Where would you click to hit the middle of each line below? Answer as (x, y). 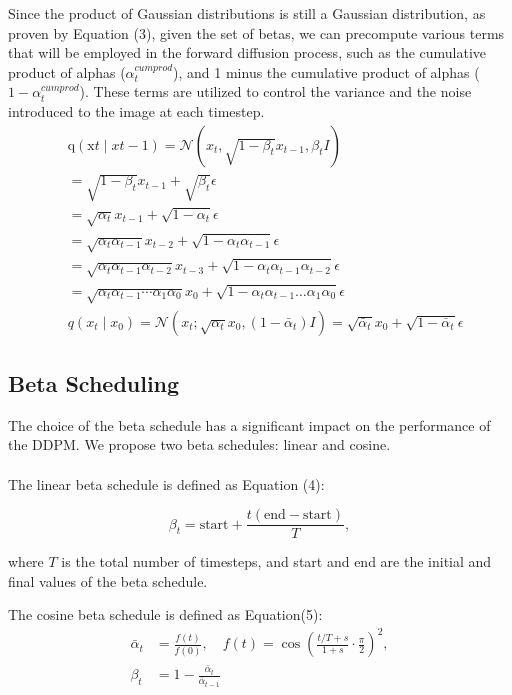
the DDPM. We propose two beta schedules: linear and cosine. (199, 444)
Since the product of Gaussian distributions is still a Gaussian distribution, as (247, 13)
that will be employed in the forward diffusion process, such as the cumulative (247, 52)
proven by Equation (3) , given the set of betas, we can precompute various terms (256, 32)
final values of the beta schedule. (108, 580)
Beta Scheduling (94, 382)
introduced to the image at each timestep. (136, 110)
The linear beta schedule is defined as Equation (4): (166, 483)
